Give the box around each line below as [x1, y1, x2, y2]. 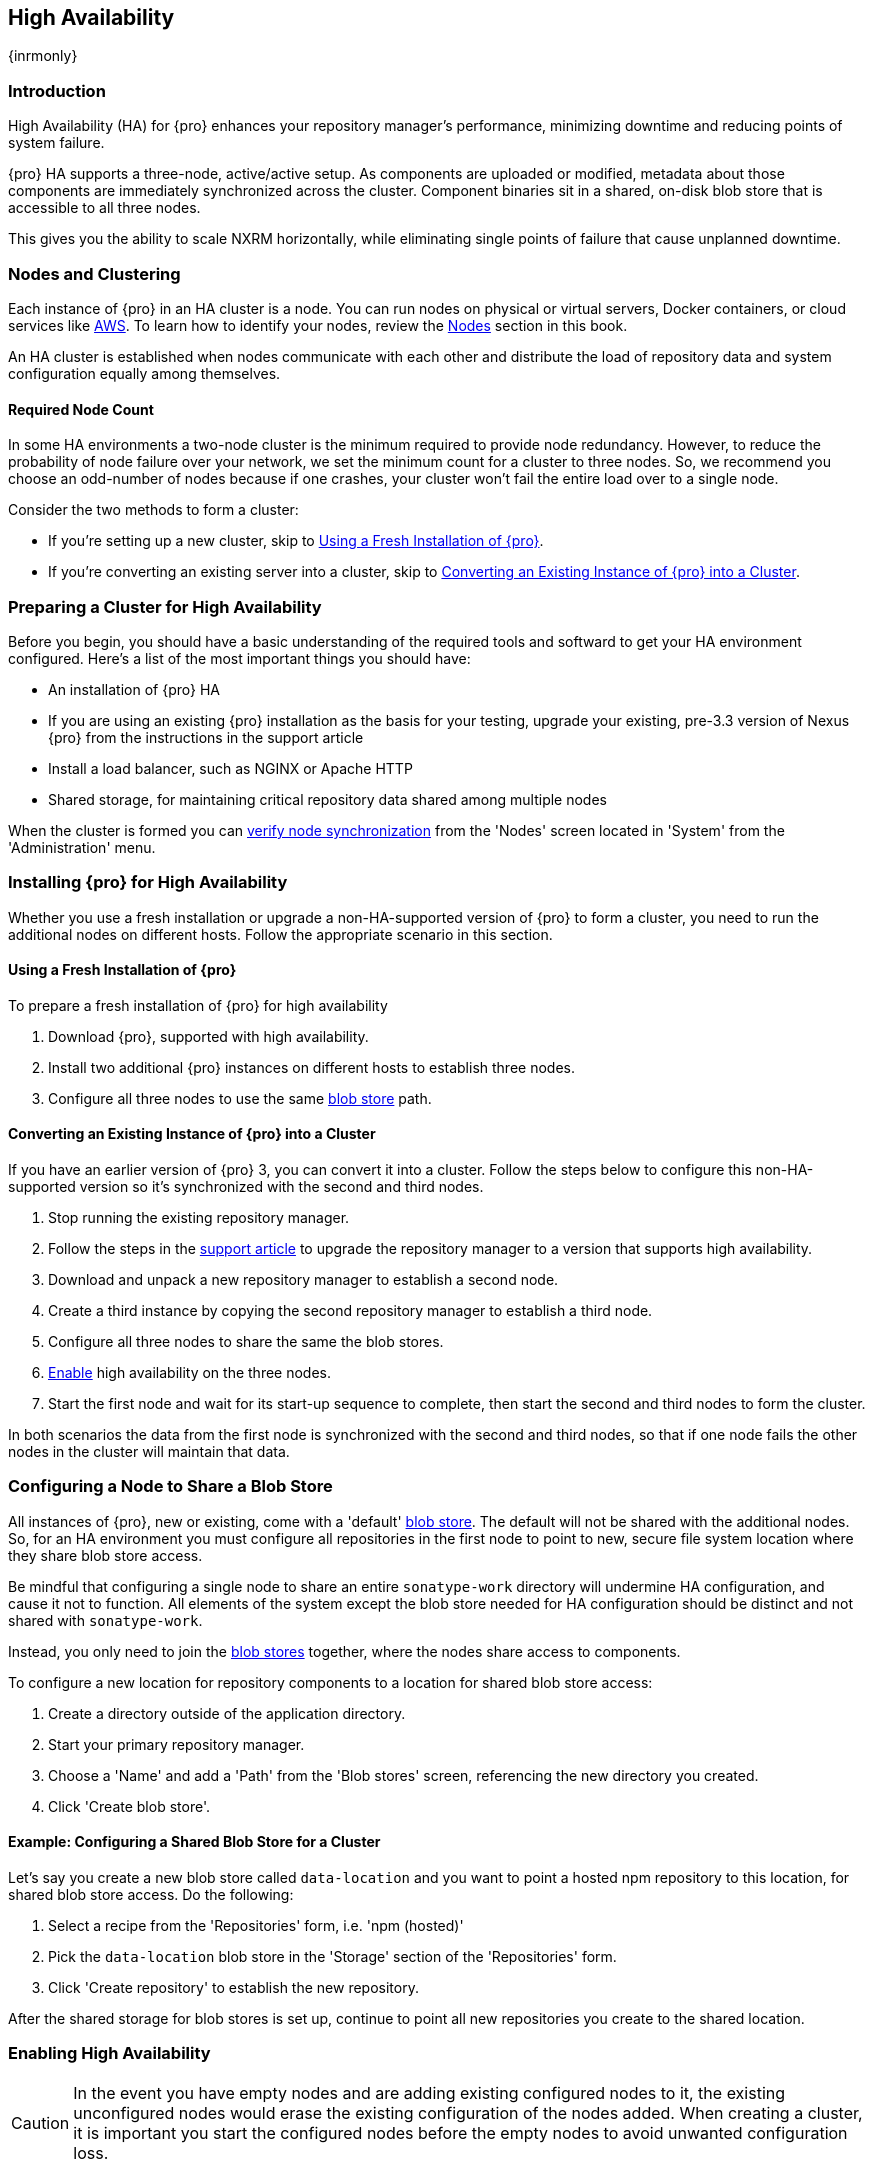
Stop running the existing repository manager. [48, 1209, 350, 1227]
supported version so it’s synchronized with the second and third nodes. [8, 1178, 484, 1196]
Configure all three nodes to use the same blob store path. [48, 1089, 432, 1107]
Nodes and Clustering [8, 263, 181, 284]
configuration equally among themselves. [8, 364, 281, 382]
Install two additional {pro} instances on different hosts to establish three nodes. [48, 1058, 575, 1076]
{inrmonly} [8, 47, 78, 65]
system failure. [8, 134, 105, 152]
